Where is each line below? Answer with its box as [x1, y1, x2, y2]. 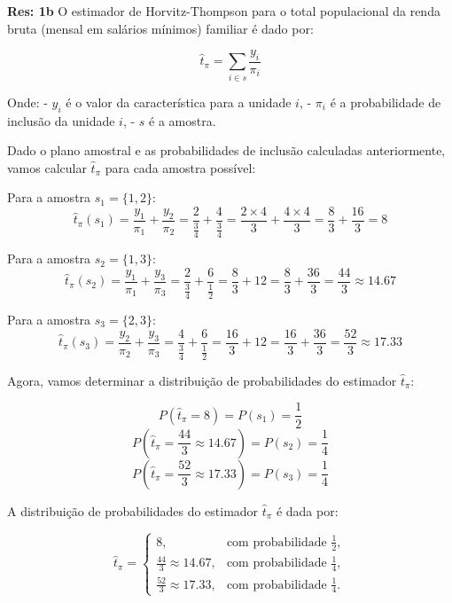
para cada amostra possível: [105, 158, 256, 176]
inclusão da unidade [7, 111, 115, 129]
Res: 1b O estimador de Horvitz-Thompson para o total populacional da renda [7, 2, 440, 20]
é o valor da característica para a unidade [66, 92, 292, 111]
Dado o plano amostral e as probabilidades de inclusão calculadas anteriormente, [7, 141, 446, 160]
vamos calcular [7, 158, 87, 176]
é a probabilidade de [330, 92, 441, 111]
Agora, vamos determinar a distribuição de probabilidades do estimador [7, 371, 397, 389]
